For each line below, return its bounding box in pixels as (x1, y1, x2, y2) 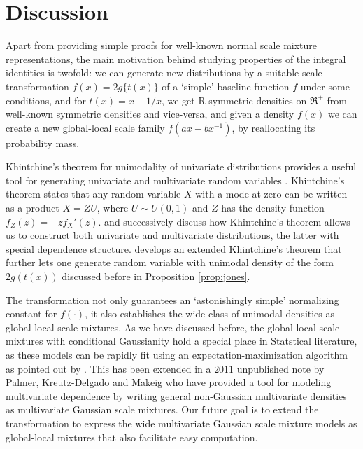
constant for (6, 306, 57, 321)
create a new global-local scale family (6, 120, 165, 134)
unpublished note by (236, 361, 325, 375)
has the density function (221, 200, 325, 215)
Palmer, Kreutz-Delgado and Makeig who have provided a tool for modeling (6, 375, 332, 389)
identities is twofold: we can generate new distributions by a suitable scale (6, 65, 322, 80)
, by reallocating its (232, 120, 315, 134)
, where (97, 200, 129, 215)
